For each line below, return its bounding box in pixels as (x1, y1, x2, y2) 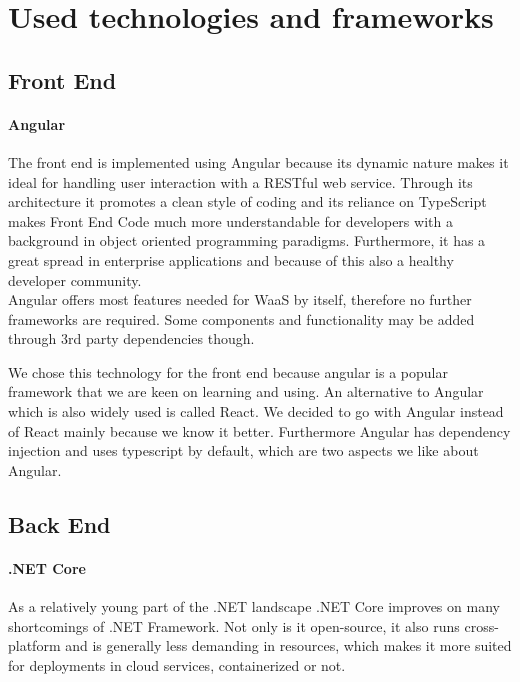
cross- (464, 615, 499, 636)
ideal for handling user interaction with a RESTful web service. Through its (8, 171, 473, 192)
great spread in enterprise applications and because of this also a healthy (8, 249, 454, 270)
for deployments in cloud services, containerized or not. (8, 654, 346, 675)
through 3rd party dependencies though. (8, 328, 255, 349)
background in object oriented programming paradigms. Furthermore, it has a (8, 230, 486, 251)
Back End (8, 508, 111, 539)
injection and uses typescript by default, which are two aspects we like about (8, 440, 479, 461)
